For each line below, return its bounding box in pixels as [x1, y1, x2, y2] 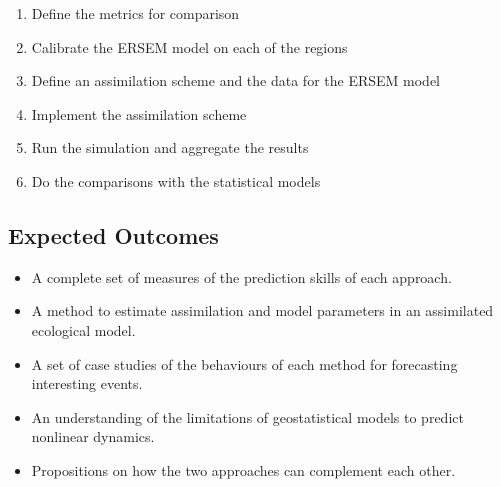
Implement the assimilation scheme [31, 103, 247, 124]
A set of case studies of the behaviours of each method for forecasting [31, 353, 458, 374]
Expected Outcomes [8, 219, 219, 250]
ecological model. [31, 319, 136, 340]
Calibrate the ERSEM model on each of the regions [31, 36, 348, 57]
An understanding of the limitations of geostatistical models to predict [31, 406, 464, 427]
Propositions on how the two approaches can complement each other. [31, 459, 456, 480]
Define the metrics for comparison [31, 3, 240, 23]
